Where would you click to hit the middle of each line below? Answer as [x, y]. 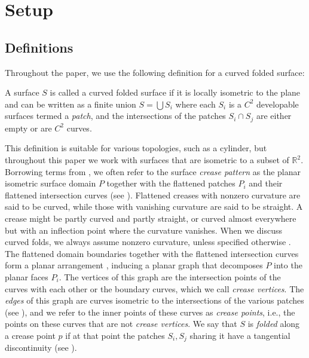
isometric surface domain [51, 183]
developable [278, 104]
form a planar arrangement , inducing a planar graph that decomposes [134, 265]
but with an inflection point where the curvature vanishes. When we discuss [144, 230]
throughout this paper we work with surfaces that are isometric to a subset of [147, 160]
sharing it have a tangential [240, 335]
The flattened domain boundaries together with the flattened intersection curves [152, 253]
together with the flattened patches [171, 183]
